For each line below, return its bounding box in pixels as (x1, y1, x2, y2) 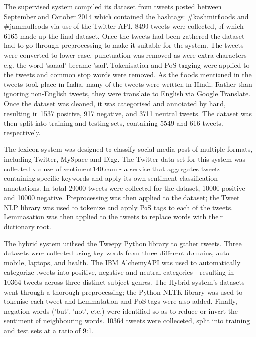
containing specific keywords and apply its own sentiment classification (4, 173, 218, 183)
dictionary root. (4, 221, 51, 232)
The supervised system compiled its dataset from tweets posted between (4, 1, 222, 11)
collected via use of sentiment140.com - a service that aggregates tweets (4, 163, 220, 173)
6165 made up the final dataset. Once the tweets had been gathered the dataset (4, 30, 245, 41)
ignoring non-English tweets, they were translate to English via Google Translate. (4, 88, 251, 99)
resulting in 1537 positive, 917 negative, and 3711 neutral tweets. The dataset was (4, 108, 252, 118)
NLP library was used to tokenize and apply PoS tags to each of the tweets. (4, 202, 233, 212)
